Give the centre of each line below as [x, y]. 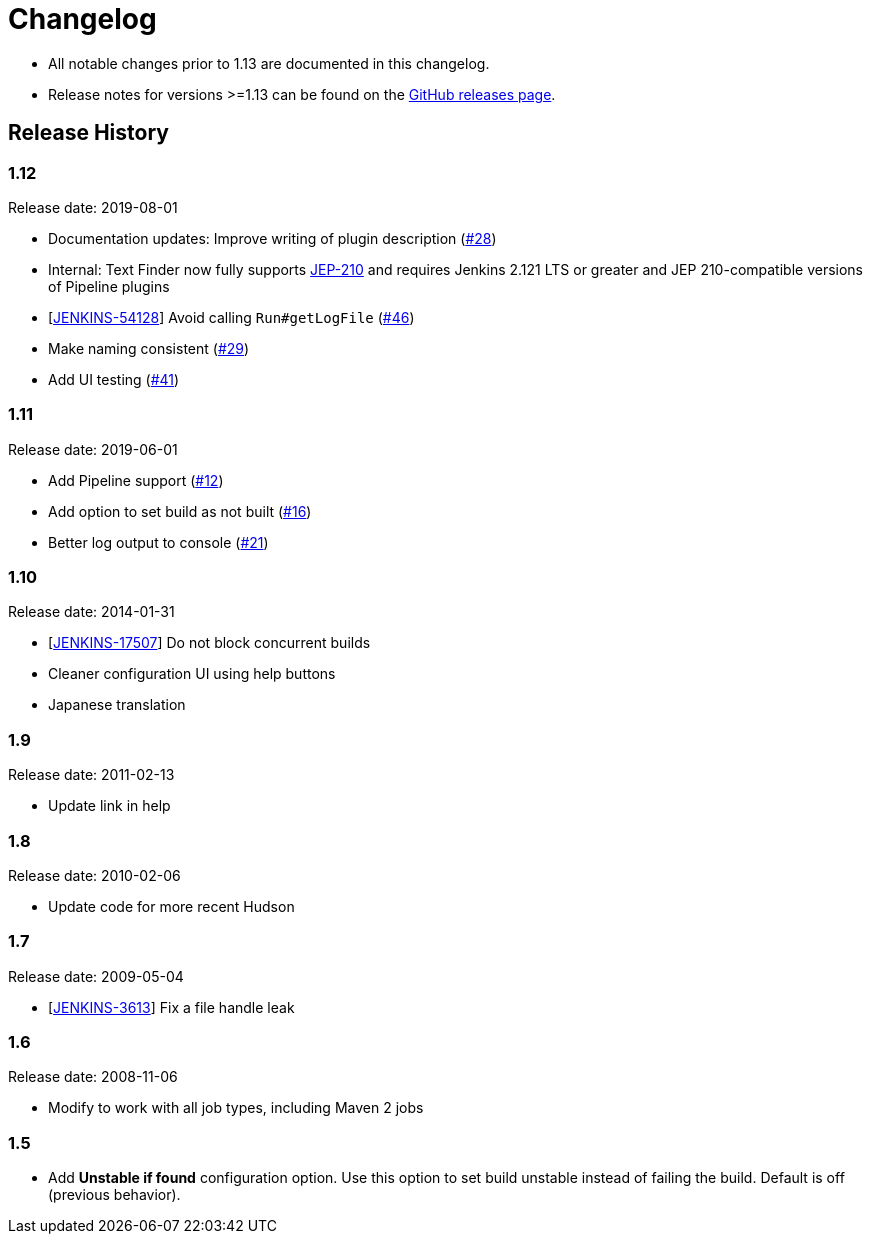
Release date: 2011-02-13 [91, 775]
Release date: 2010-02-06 [94, 875]
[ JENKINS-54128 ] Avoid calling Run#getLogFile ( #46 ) [231, 317]
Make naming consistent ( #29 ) [149, 348]
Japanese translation [117, 705]
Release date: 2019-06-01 [93, 449]
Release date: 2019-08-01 [93, 207]
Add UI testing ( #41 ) [114, 379]
